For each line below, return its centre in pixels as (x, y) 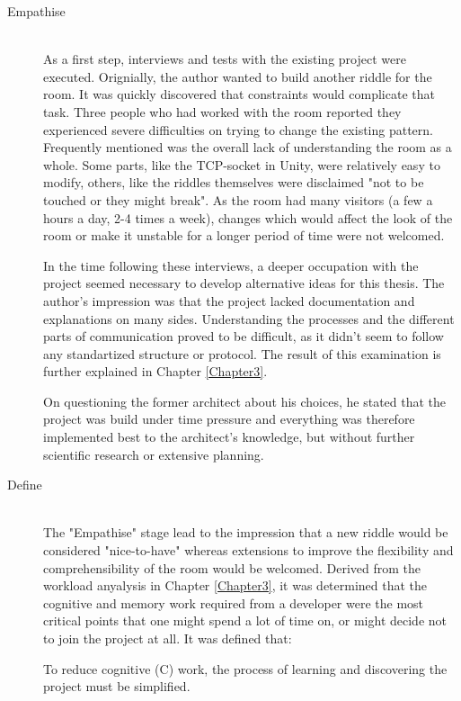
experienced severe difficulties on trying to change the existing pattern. (238, 129)
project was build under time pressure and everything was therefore (229, 419)
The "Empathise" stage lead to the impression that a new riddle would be (246, 532)
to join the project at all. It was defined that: (168, 638)
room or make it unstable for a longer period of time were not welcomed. (244, 235)
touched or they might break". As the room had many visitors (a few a (238, 199)
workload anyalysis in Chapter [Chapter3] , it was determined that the (235, 585)
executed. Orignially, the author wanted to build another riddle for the (238, 76)
